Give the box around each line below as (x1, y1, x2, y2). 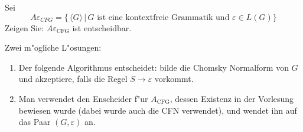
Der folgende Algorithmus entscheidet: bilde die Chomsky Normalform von (18, 61, 289, 73)
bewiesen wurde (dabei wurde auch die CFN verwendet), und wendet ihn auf (18, 104, 297, 116)
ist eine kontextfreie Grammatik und (97, 13, 230, 22)
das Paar (18, 115, 51, 128)
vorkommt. (154, 72, 194, 85)
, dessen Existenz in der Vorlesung (170, 92, 294, 104)
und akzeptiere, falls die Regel (18, 72, 128, 85)
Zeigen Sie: (5, 21, 44, 34)
